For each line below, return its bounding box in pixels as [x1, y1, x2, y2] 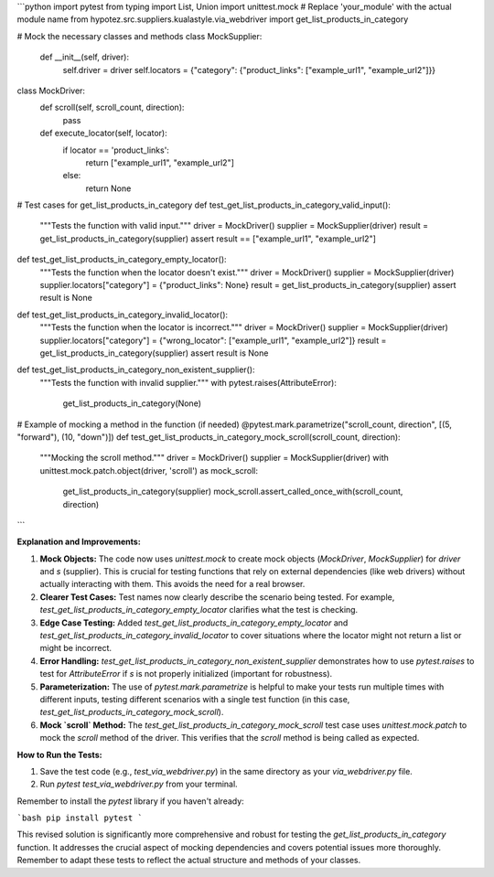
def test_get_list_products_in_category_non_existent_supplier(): [16, 364, 255, 375]
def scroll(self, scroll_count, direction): [39, 102, 185, 113]
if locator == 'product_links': [62, 144, 169, 155]
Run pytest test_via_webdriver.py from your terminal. [39, 778, 238, 790]
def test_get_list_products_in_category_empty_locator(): [16, 254, 228, 265]
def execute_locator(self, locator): [39, 128, 168, 139]
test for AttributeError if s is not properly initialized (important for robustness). [39, 668, 333, 679]
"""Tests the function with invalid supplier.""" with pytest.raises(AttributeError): [39, 377, 338, 388]
